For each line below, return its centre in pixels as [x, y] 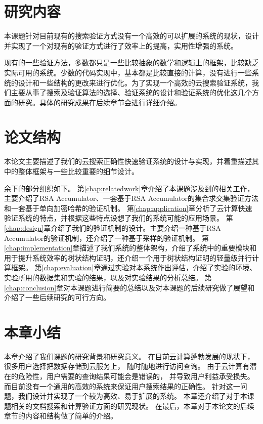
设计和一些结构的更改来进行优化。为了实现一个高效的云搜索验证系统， [135, 82]
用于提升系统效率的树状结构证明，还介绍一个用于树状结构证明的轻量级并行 [128, 257]
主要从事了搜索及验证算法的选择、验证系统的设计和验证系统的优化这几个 [131, 92]
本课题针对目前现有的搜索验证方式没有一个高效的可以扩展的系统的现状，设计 [131, 36]
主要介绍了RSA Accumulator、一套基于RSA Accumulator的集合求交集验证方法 [131, 198]
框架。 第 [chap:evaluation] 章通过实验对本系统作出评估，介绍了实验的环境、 [134, 267]
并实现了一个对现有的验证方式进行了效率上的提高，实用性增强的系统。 [121, 45]
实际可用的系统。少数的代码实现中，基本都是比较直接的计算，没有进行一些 [128, 72]
